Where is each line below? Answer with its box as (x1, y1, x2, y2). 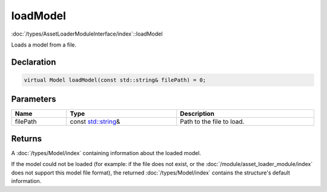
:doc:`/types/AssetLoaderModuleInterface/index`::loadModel (11, 30, 163, 37)
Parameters (11, 94, 56, 104)
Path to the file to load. (179, 118, 245, 126)
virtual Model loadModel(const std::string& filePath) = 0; (24, 76, 206, 83)
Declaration (11, 57, 56, 67)
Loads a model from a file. (11, 41, 77, 48)
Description (179, 109, 215, 118)
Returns (11, 133, 42, 144)
